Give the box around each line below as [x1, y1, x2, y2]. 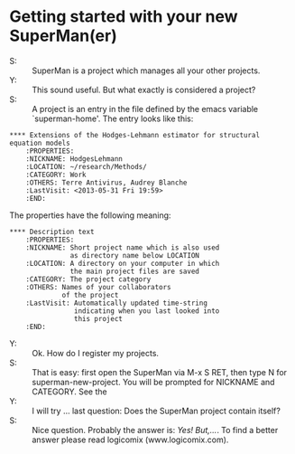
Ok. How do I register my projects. [32, 347, 160, 358]
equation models [9, 138, 70, 147]
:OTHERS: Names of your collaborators [25, 282, 171, 291]
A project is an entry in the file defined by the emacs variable [32, 103, 259, 114]
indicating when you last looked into [73, 306, 220, 316]
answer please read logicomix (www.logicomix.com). [32, 434, 229, 445]
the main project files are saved [69, 267, 200, 276]
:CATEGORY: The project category [25, 274, 152, 284]
